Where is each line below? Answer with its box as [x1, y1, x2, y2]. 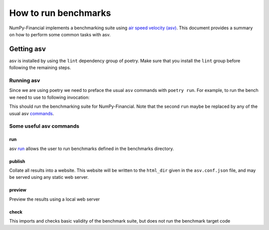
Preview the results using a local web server [9, 196, 100, 202]
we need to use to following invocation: [9, 94, 90, 100]
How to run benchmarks [9, 7, 112, 18]
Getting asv [9, 45, 46, 53]
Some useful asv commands [9, 123, 80, 130]
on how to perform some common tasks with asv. [9, 31, 111, 37]
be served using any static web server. [9, 174, 89, 180]
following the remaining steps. [9, 65, 71, 71]
